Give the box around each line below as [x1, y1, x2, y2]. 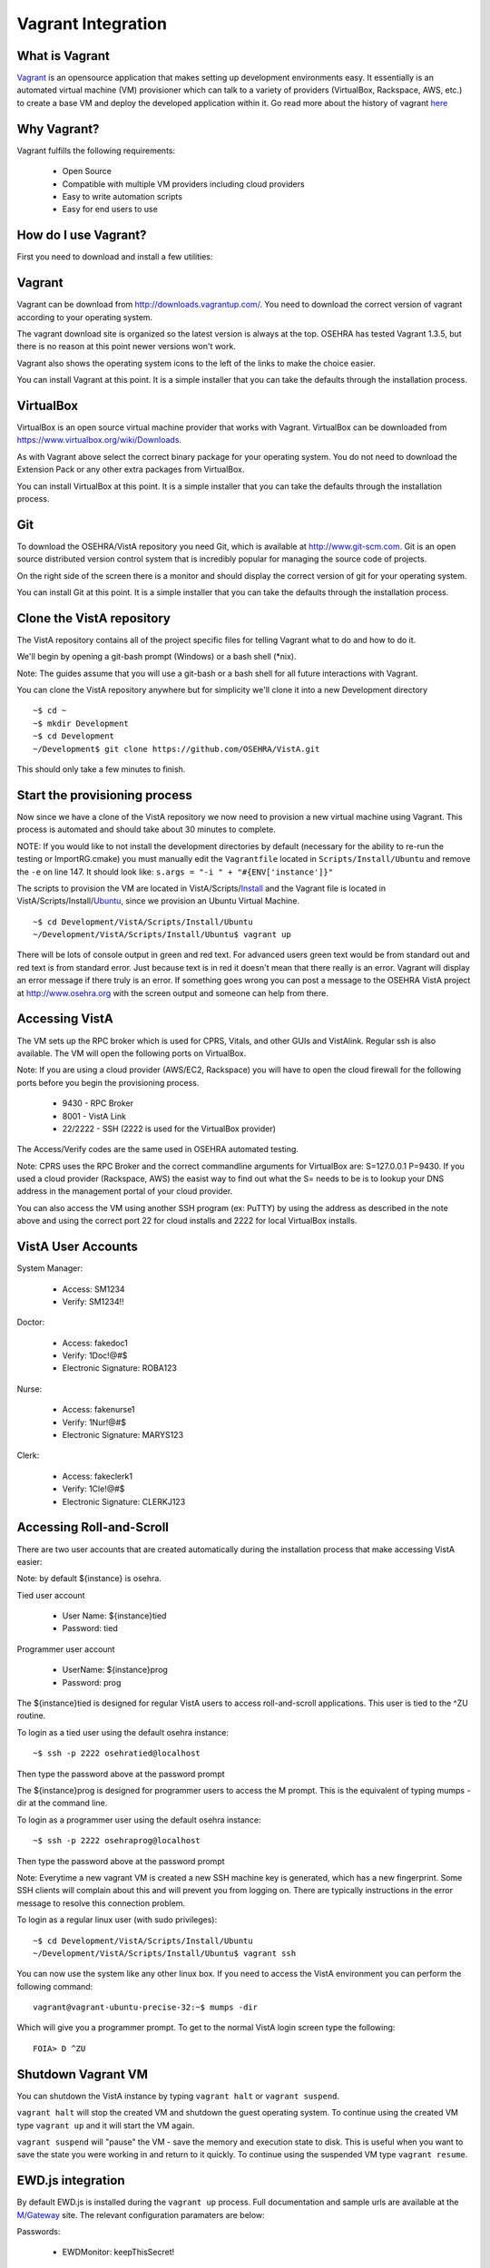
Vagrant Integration [16, 14, 168, 34]
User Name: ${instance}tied [62, 1610, 167, 1621]
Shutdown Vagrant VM [16, 2067, 149, 2082]
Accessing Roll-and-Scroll [16, 1520, 170, 1535]
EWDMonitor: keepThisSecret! [62, 2246, 175, 2258]
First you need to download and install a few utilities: [16, 251, 213, 262]
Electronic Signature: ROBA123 [62, 1363, 177, 1374]
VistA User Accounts [16, 1239, 138, 1255]
